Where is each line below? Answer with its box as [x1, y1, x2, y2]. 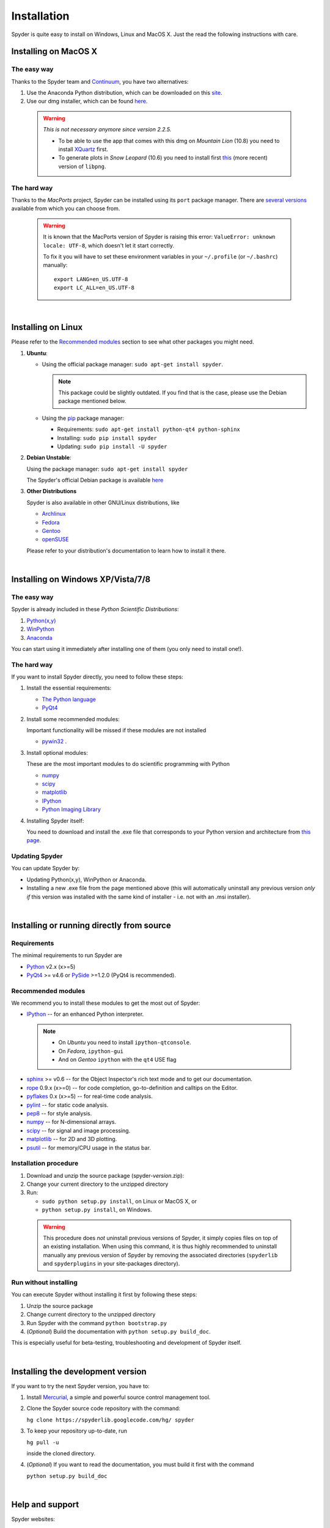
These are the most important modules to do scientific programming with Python [26, 760, 230, 768]
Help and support [11, 1499, 79, 1510]
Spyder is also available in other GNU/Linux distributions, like [26, 499, 180, 506]
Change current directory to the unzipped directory [26, 1311, 156, 1318]
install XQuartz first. [58, 145, 108, 153]
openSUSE [42, 535, 70, 543]
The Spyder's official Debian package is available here [26, 477, 164, 484]
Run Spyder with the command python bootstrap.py [26, 1319, 167, 1326]
